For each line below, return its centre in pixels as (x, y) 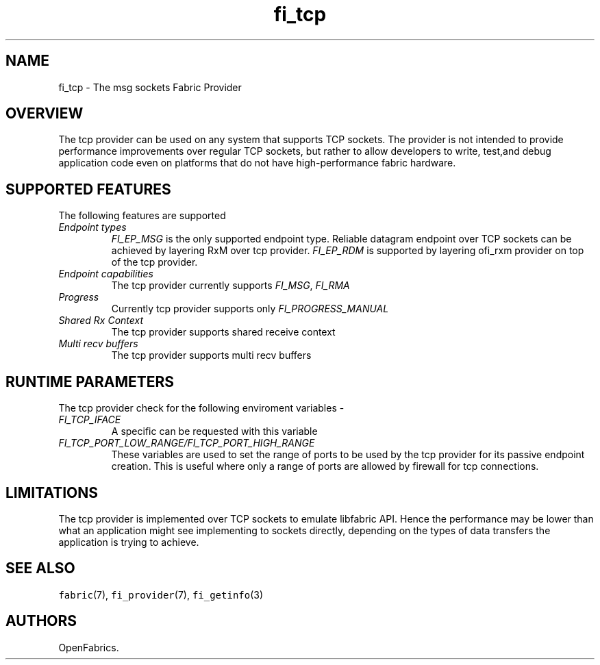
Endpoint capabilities (106, 274)
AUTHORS (41, 621)
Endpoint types (92, 227)
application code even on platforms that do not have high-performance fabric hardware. (257, 163)
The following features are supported (142, 216)
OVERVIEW (45, 114)
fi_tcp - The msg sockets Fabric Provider (150, 87)
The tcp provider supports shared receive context (223, 332)
